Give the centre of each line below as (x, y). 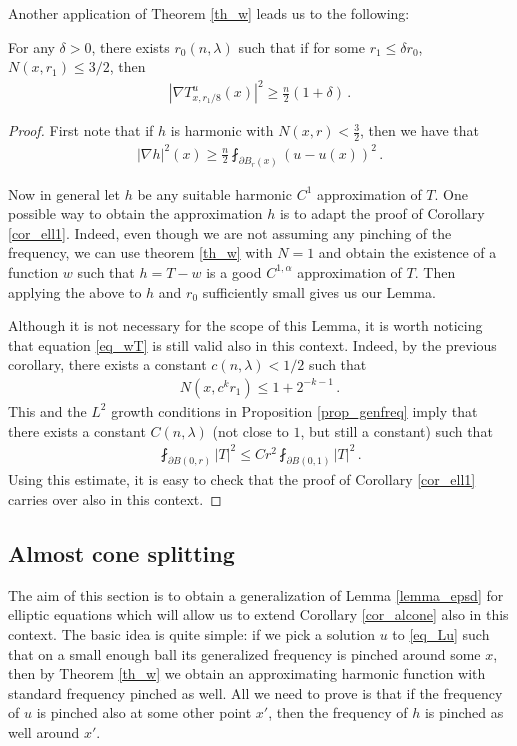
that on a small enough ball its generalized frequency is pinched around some (244, 653)
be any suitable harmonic (214, 193)
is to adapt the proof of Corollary (382, 213)
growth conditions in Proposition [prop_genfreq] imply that (294, 410)
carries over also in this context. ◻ (115, 499)
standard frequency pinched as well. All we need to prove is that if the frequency (255, 692)
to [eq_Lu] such (441, 634)
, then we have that (420, 130)
